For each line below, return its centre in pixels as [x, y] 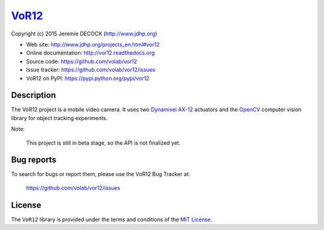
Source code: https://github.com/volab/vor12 [82, 61]
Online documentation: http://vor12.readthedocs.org [91, 53]
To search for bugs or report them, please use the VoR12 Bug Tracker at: [100, 174]
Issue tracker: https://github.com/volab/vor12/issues [91, 70]
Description [34, 95]
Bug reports [34, 160]
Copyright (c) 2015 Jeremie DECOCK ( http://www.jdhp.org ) [84, 34]
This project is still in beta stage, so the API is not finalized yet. [103, 143]
